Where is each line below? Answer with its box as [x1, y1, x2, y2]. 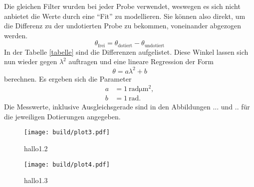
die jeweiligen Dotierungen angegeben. [4, 111, 121, 121]
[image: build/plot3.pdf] [24, 129, 110, 136]
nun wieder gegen [4, 56, 57, 67]
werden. [4, 30, 28, 40]
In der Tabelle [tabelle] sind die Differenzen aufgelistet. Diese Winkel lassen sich [4, 46, 249, 57]
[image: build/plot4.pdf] [24, 161, 110, 168]
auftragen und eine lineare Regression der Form [68, 56, 214, 67]
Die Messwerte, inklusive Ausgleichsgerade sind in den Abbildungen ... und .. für [4, 101, 250, 112]
